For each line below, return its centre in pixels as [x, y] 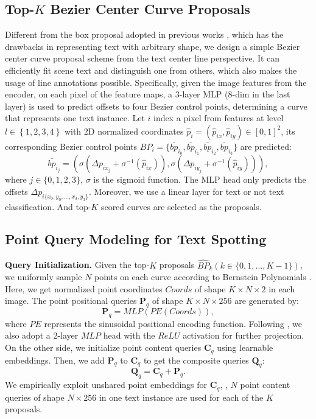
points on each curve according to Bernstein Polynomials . [203, 277]
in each [282, 288]
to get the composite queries [196, 360]
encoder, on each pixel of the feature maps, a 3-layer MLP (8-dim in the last [148, 94]
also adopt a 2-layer [42, 335]
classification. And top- [48, 206]
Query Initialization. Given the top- [77, 265]
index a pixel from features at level [219, 118]
